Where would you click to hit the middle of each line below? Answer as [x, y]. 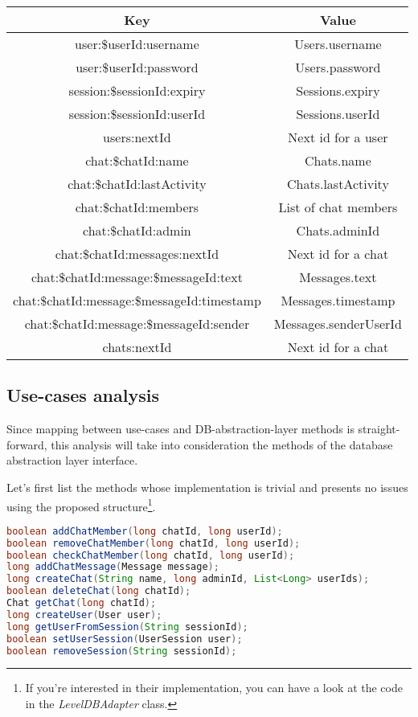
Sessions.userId [338, 114]
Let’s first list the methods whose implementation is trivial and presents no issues [207, 487]
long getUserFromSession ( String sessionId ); [127, 627]
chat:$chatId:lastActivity [137, 184]
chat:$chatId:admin [137, 230]
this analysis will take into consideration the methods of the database [222, 444]
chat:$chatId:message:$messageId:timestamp [137, 300]
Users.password [338, 67]
